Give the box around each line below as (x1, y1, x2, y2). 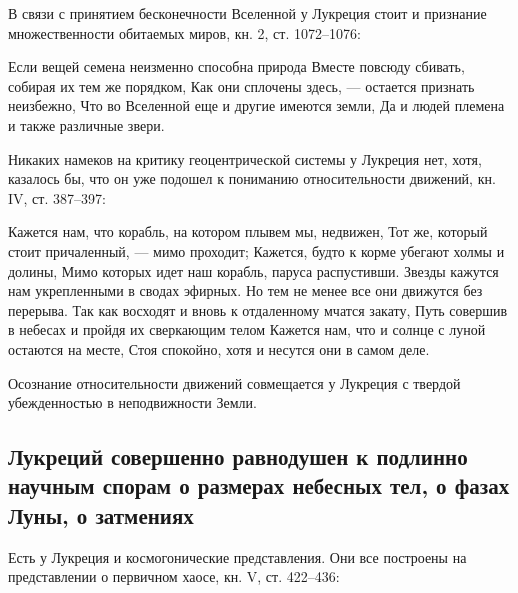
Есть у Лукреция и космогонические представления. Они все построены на (8, 546, 467, 567)
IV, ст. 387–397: (8, 187, 106, 208)
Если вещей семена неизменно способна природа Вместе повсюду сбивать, (8, 56, 465, 77)
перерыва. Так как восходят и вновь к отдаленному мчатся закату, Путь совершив (8, 299, 508, 320)
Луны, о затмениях (8, 499, 194, 530)
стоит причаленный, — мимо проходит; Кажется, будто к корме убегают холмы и (8, 240, 505, 261)
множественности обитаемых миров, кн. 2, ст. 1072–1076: (8, 22, 361, 43)
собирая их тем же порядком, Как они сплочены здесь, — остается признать (8, 75, 475, 96)
